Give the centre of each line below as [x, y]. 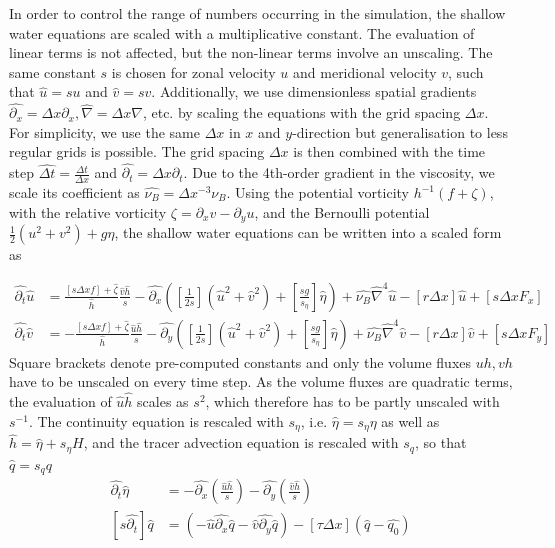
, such [466, 71]
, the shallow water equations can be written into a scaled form [308, 232]
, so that [440, 442]
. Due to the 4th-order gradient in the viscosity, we [339, 172]
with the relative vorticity [88, 211]
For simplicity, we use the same [104, 131]
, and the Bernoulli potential [342, 211]
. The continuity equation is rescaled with [156, 420]
